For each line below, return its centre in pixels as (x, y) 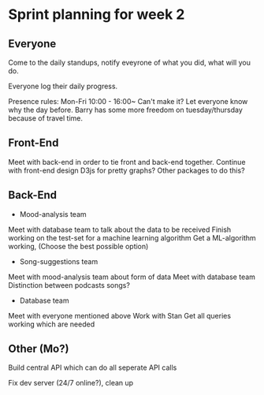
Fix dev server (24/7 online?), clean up (71, 383)
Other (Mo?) (39, 349)
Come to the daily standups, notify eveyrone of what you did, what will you (129, 62)
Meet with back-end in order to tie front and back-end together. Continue (127, 162)
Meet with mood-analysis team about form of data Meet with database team (132, 277)
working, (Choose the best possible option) (78, 246)
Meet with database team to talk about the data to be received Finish (120, 229)
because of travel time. (46, 118)
